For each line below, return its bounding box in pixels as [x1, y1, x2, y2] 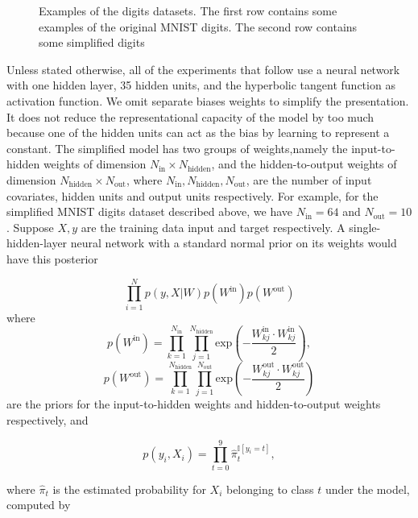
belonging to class [226, 480, 314, 497]
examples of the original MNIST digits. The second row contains [39, 18, 358, 35]
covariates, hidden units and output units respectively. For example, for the [6, 187, 379, 204]
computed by [6, 496, 71, 513]
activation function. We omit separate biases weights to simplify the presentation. [6, 92, 409, 109]
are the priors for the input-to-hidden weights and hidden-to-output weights [6, 396, 381, 412]
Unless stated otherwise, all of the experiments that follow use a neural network [6, 60, 400, 77]
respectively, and [6, 411, 89, 428]
